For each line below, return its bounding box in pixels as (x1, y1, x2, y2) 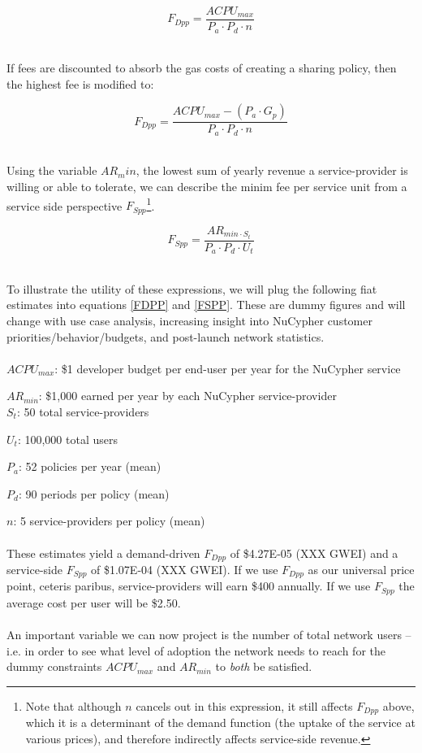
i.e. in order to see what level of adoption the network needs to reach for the (6, 642, 385, 659)
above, (382, 697, 415, 714)
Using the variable (6, 162, 97, 179)
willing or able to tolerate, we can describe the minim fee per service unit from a (6, 177, 407, 194)
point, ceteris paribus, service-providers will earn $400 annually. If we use (6, 577, 371, 594)
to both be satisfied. (215, 658, 312, 675)
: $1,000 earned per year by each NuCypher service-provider (38, 387, 337, 404)
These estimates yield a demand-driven (6, 544, 200, 561)
